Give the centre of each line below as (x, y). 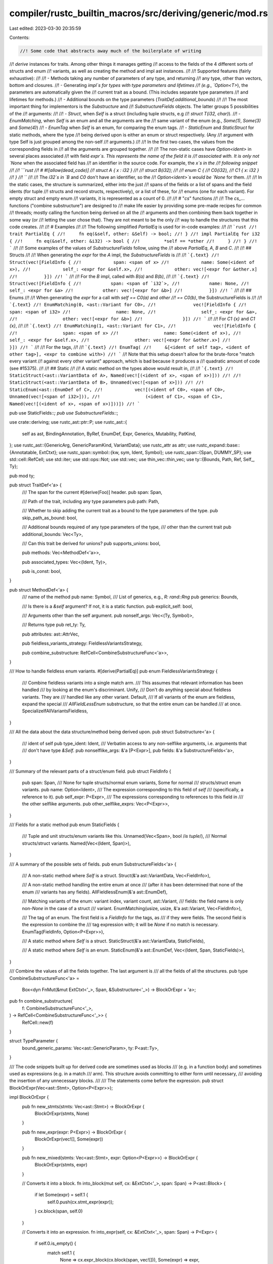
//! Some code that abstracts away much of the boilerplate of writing (111, 51)
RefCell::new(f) (38, 1022)
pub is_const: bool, (42, 571)
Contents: (19, 37)
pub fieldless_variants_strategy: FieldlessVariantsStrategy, (82, 643)
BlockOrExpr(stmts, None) (62, 1113)
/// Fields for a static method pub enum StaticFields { (64, 825)
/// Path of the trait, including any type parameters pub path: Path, (90, 501)
